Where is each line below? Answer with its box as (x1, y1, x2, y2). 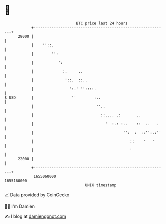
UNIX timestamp (85, 182, 117, 188)
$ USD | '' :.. (4, 95, 101, 100)
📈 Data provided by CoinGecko (4, 192, 70, 198)
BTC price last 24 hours (76, 21, 128, 26)
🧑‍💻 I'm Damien (4, 203, 35, 209)
